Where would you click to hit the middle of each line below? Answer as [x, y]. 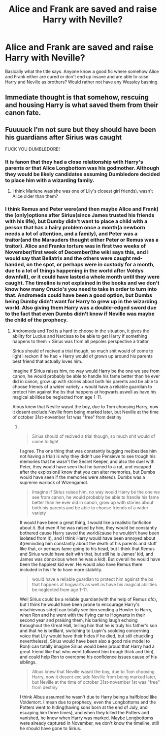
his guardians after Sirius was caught [64, 137]
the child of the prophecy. [36, 320]
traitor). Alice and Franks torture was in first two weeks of [76, 246]
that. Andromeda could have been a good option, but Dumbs [79, 295]
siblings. [28, 662]
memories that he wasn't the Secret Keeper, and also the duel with [87, 461]
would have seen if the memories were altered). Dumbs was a [82, 477]
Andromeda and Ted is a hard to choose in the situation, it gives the [81, 331]
